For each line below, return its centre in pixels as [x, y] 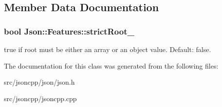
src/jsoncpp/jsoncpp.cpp [40, 98]
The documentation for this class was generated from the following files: [111, 65]
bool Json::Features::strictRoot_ [69, 31]
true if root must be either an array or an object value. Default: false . [108, 49]
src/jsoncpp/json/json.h [39, 82]
